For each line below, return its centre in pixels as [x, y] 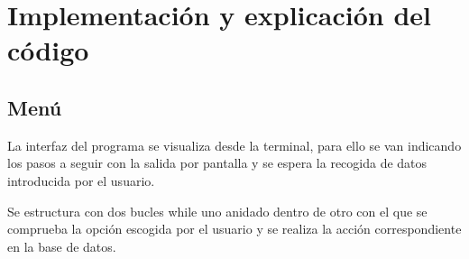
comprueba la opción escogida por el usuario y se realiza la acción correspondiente [234, 229]
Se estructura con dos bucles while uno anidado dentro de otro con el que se [217, 211]
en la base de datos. [62, 246]
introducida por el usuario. [81, 180]
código [48, 50]
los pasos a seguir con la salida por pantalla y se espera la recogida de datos [217, 163]
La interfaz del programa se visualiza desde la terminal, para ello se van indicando [234, 145]
